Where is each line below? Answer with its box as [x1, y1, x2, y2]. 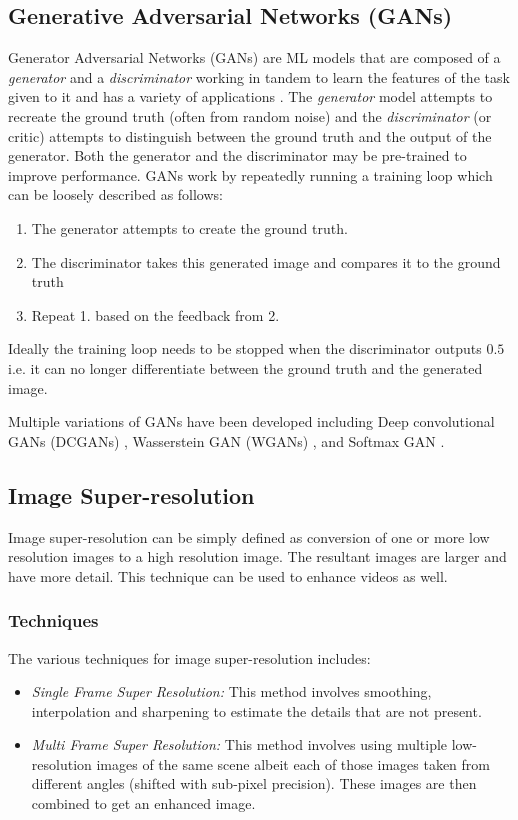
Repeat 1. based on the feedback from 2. [31, 304, 280, 325]
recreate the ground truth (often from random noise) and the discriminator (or [8, 105, 492, 126]
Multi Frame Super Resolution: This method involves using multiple [31, 734, 448, 755]
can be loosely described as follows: [8, 184, 223, 205]
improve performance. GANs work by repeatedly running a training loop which [8, 164, 493, 185]
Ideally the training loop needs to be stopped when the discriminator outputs [8, 338, 482, 359]
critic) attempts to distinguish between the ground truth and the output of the [8, 125, 492, 146]
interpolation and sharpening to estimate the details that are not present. [31, 700, 482, 721]
